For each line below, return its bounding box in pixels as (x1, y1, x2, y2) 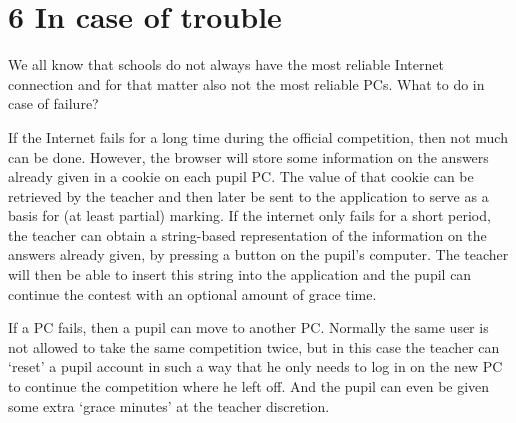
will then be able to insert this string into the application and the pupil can (8, 264, 472, 285)
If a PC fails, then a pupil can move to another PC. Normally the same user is (8, 317, 489, 338)
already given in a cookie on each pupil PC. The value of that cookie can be (8, 166, 474, 187)
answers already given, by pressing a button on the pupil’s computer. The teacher (8, 244, 509, 265)
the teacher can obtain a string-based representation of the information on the (8, 224, 487, 245)
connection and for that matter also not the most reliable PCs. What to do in (8, 73, 485, 94)
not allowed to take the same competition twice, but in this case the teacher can (8, 336, 500, 357)
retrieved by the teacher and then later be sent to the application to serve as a (8, 185, 489, 206)
